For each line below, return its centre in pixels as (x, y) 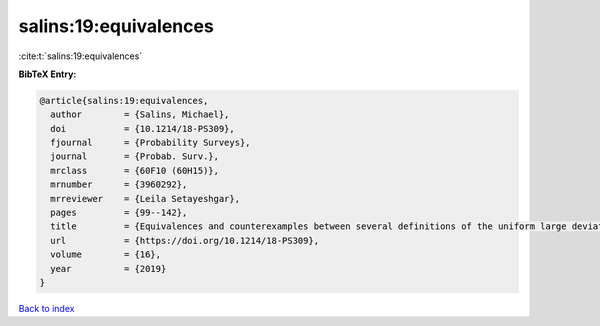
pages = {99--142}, (119, 213)
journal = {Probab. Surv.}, (135, 156)
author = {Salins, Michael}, (140, 114)
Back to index (46, 308)
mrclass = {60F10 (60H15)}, (135, 170)
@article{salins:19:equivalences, (124, 100)
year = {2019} (108, 268)
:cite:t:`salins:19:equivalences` (80, 56)
